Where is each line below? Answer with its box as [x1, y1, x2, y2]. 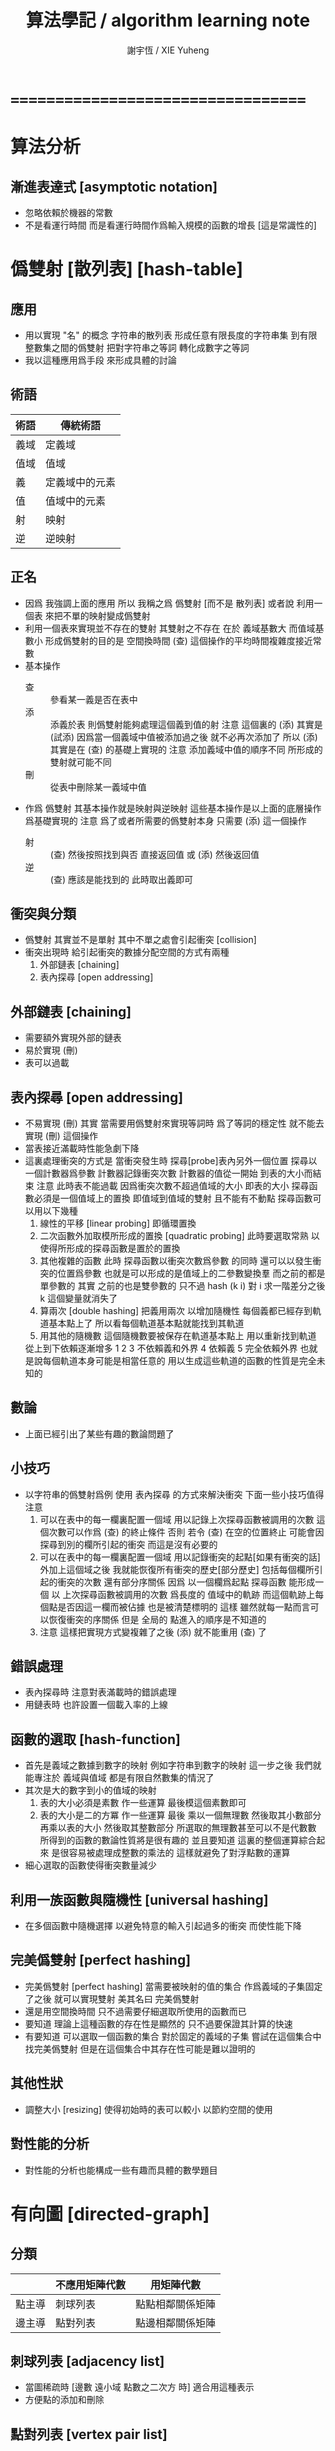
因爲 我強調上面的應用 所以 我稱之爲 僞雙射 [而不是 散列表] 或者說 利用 [24, 597, 315, 609]
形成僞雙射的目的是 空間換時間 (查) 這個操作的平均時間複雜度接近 [44, 634, 313, 646]
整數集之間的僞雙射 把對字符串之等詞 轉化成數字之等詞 [24, 341, 250, 353]
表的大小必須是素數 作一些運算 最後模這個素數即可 [39, 1797, 247, 1809]
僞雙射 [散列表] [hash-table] [10, 258, 243, 281]
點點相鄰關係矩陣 [135, 2297, 217, 2311]
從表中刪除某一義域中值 [49, 781, 147, 793]
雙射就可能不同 [49, 756, 112, 768]
